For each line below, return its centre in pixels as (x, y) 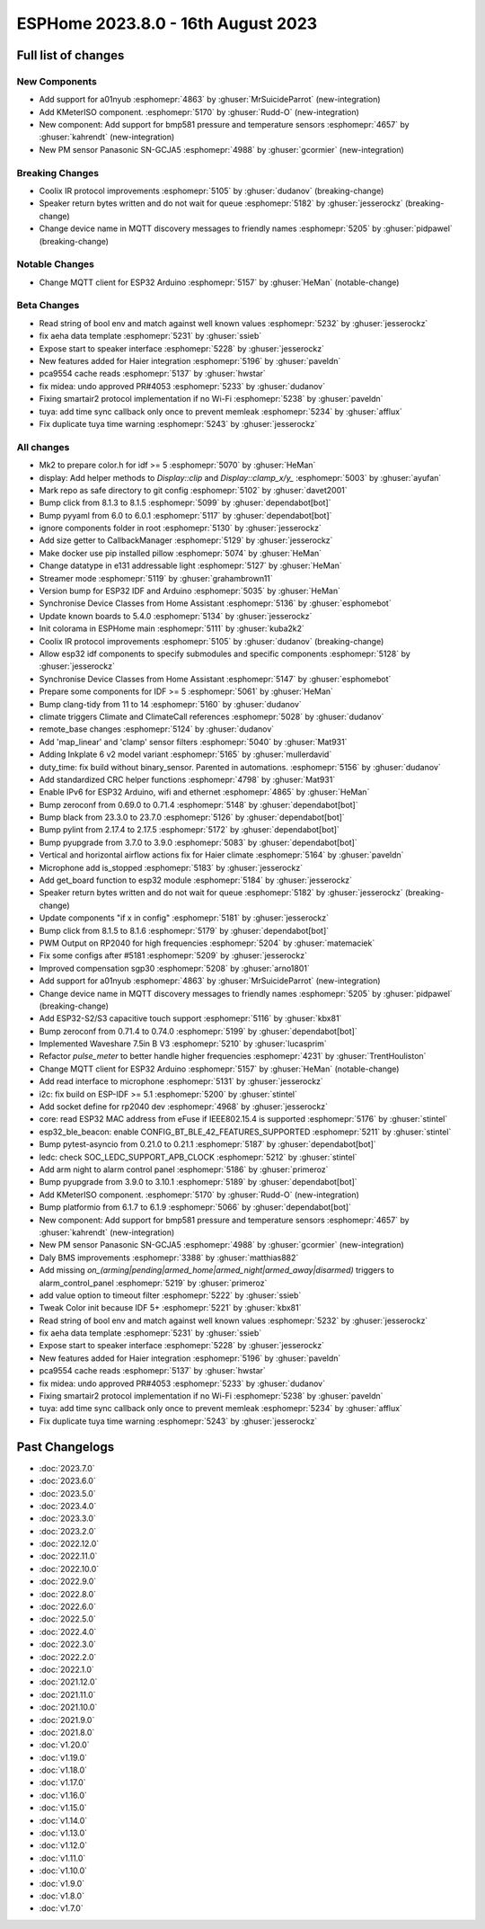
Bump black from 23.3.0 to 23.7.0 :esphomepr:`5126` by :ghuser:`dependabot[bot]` (192, 817)
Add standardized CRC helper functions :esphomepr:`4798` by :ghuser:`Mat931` (187, 779)
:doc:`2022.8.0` (68, 1594)
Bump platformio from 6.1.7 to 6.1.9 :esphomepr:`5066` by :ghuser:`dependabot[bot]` (195, 1207)
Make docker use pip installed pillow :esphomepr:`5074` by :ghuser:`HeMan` (181, 553)
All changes (43, 447)
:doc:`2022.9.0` (68, 1581)
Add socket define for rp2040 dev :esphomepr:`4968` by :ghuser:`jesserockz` (183, 1107)
